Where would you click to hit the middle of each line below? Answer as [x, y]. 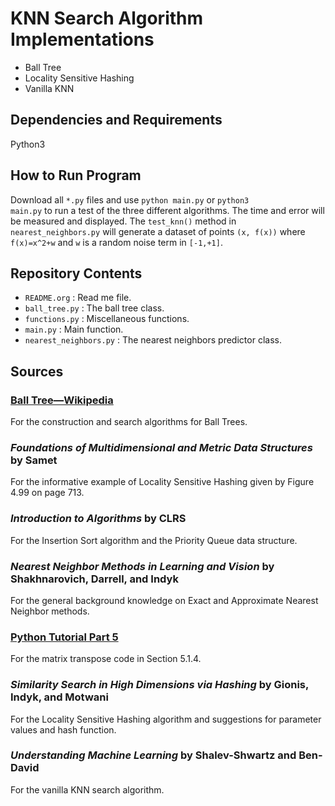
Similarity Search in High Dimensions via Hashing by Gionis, [159, 685]
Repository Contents [76, 273]
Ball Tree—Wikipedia [62, 400]
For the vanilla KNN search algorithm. [87, 789]
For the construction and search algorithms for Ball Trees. [129, 422]
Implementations [82, 39]
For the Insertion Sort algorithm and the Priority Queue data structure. [154, 540]
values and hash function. [63, 729]
